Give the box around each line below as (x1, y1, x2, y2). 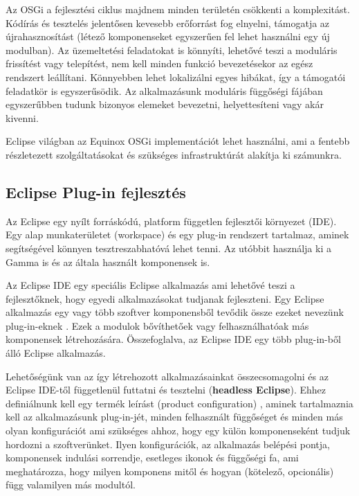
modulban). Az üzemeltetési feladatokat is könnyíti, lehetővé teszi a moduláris (6, 42, 338, 57)
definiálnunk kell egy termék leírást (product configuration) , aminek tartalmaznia (6, 396, 353, 410)
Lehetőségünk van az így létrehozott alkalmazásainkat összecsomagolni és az (6, 369, 329, 383)
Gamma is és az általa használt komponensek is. (6, 254, 210, 269)
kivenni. (6, 110, 39, 125)
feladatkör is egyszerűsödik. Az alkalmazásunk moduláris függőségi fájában (6, 83, 323, 98)
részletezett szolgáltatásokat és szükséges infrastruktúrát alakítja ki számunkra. (6, 147, 342, 161)
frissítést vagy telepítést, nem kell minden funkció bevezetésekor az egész (6, 56, 313, 71)
